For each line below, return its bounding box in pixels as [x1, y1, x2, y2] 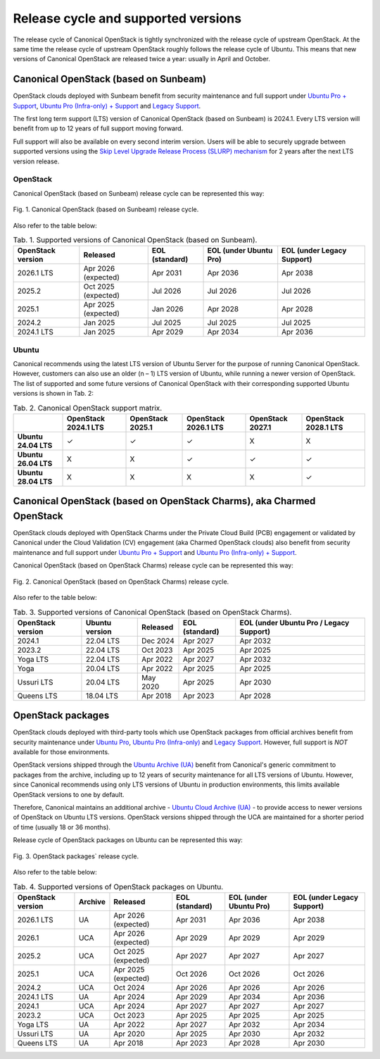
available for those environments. [13, 748, 110, 756]
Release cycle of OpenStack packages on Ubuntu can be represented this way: [13, 836, 243, 844]
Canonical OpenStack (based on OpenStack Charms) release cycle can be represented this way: [13, 561, 293, 570]
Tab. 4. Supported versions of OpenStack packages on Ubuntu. [13, 882, 224, 891]
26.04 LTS [17, 458, 53, 468]
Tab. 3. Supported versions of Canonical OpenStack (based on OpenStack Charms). [13, 607, 292, 617]
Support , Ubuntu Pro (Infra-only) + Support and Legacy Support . [13, 101, 201, 110]
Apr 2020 [113, 1029, 146, 1039]
